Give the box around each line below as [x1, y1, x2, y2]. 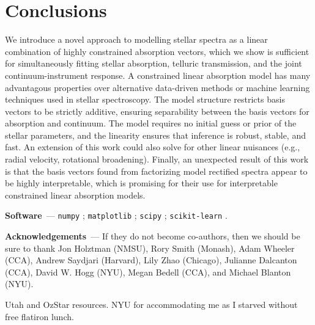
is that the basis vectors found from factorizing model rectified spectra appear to [5, 164, 308, 177]
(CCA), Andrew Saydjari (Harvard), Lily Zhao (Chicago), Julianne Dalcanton [5, 254, 297, 266]
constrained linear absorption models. [5, 188, 146, 201]
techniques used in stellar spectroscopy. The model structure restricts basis [5, 93, 285, 106]
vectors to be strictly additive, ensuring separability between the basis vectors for [5, 104, 309, 117]
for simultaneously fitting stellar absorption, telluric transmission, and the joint [5, 57, 302, 70]
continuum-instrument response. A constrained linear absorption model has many [5, 68, 311, 81]
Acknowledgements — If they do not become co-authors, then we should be [5, 230, 300, 243]
